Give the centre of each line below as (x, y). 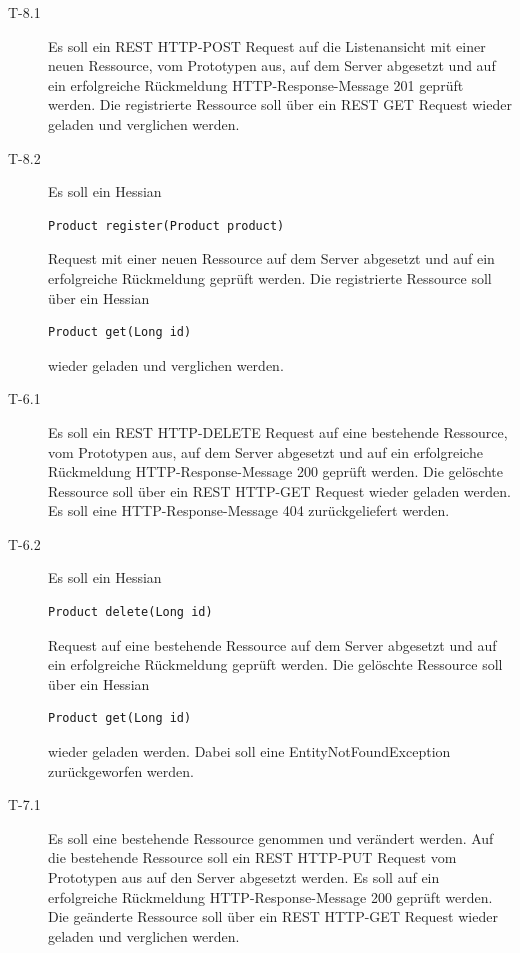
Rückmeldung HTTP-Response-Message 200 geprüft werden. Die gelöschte (276, 471)
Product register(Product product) (166, 225)
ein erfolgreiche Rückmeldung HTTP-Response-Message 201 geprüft (256, 84)
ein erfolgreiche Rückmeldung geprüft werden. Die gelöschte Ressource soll (275, 664)
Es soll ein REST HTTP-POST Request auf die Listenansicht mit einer (267, 45)
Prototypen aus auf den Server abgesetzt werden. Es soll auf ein (244, 877)
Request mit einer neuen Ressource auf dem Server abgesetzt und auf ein (271, 258)
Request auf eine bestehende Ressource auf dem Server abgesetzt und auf (272, 644)
